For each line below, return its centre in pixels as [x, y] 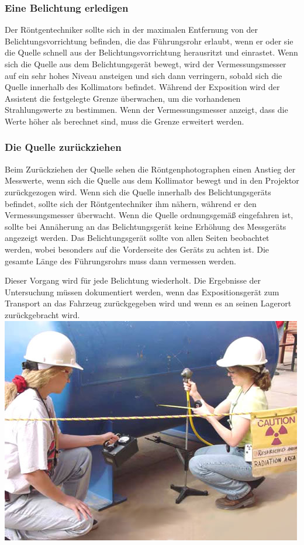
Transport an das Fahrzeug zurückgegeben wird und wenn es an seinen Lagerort [148, 303]
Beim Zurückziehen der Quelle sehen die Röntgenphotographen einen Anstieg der [150, 169]
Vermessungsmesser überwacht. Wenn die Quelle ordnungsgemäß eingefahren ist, [149, 215]
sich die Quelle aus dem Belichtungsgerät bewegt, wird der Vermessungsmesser [146, 64]
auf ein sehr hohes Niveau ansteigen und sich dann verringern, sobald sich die [144, 75]
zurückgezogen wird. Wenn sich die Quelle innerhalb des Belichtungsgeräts [138, 192]
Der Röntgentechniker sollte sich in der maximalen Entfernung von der [131, 30]
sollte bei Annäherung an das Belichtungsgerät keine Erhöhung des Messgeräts [146, 226]
